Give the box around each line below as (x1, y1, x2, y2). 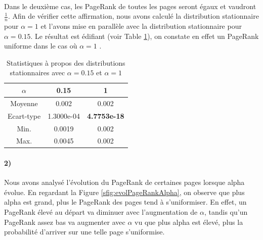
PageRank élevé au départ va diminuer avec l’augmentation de (4, 207, 198, 217)
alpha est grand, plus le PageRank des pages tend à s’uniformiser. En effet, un (4, 197, 247, 207)
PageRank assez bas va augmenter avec (4, 216, 125, 227)
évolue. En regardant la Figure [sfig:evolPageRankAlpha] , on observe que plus (4, 186, 245, 197)
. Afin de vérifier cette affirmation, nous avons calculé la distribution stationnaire (8, 11, 259, 21)
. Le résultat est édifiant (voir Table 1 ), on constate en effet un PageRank (30, 30, 259, 41)
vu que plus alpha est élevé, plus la (135, 216, 243, 227)
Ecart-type (8, 110, 41, 121)
